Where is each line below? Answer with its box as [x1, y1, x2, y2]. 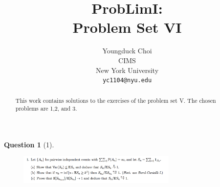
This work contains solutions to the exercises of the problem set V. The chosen [15, 96, 216, 104]
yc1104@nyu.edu [102, 77, 152, 84]
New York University [95, 65, 159, 75]
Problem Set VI [72, 17, 182, 37]
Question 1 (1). [4, 139, 54, 149]
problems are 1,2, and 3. [15, 104, 77, 113]
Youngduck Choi [102, 46, 152, 56]
